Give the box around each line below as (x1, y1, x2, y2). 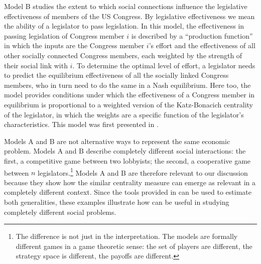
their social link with (4, 60, 68, 70)
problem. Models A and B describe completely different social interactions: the (4, 146, 246, 156)
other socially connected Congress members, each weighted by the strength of (4, 50, 242, 60)
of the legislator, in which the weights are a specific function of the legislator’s (4, 109, 244, 119)
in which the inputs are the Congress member (4, 40, 145, 51)
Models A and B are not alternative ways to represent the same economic (4, 136, 230, 146)
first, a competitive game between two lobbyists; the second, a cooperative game (4, 155, 251, 166)
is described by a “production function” (131, 30, 253, 41)
